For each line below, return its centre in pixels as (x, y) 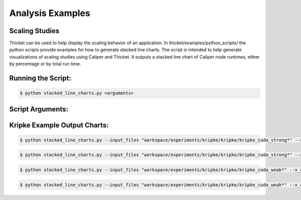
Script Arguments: (39, 109)
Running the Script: (40, 78)
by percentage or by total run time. (45, 64)
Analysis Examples (50, 13)
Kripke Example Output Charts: (59, 125)
